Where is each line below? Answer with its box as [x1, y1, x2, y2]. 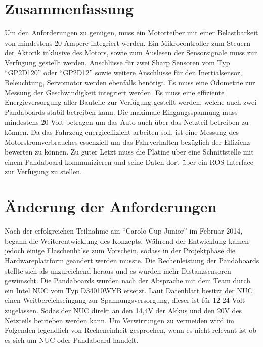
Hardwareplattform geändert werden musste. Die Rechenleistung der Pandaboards [5, 255, 259, 265]
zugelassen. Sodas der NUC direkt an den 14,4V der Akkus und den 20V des [5, 304, 242, 315]
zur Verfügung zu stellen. [5, 166, 82, 177]
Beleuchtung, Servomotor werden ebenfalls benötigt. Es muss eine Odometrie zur [5, 77, 255, 88]
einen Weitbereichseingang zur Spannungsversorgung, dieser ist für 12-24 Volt [5, 295, 245, 305]
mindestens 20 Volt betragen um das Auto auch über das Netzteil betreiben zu [5, 117, 249, 127]
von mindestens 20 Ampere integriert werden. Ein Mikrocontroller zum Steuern [5, 37, 251, 48]
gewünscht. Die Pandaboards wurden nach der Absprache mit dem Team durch [5, 275, 251, 286]
